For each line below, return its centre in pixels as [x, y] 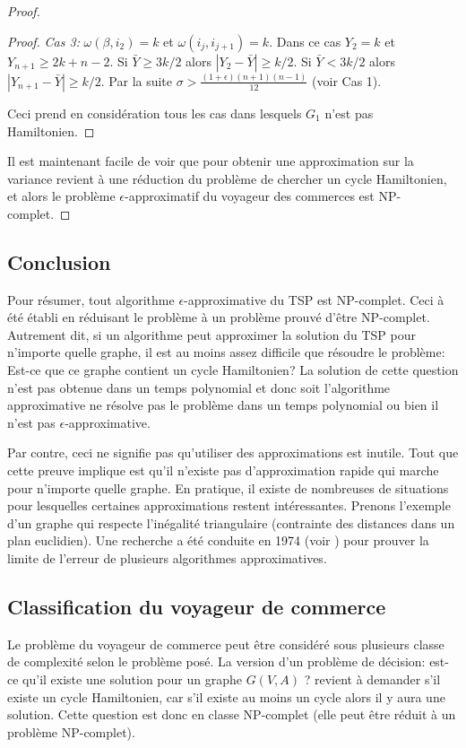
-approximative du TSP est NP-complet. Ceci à [314, 299]
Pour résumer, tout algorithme [91, 299]
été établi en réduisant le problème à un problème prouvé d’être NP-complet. [219, 317]
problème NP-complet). [71, 731]
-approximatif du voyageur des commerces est [250, 196]
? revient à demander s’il [372, 678]
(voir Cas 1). [347, 80]
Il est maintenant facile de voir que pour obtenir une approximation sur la [211, 161]
